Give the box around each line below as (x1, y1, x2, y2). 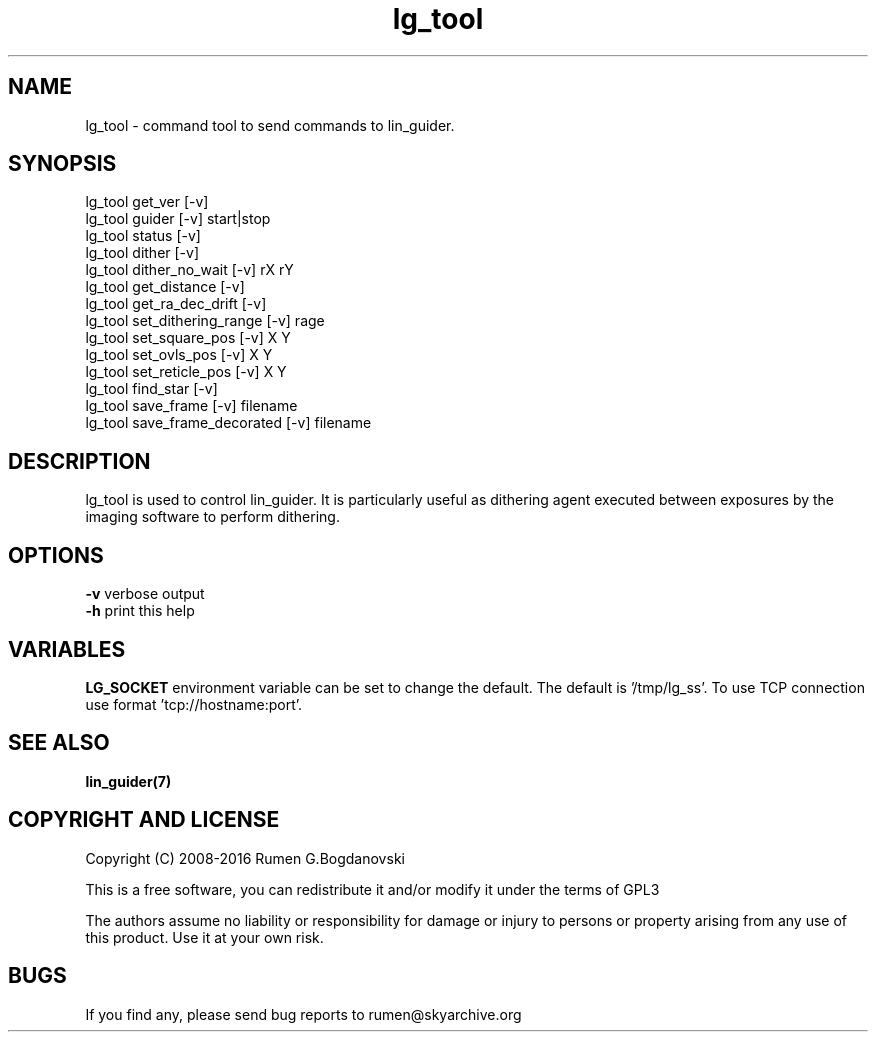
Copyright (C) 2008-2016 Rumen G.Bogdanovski (85, 849, 405, 867)
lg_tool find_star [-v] (85, 380, 218, 398)
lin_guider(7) (85, 772, 172, 790)
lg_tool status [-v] (85, 227, 201, 245)
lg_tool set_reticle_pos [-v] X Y (85, 363, 287, 381)
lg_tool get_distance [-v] (85, 278, 245, 296)
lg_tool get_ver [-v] (85, 193, 209, 211)
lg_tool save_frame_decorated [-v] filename (85, 414, 372, 432)
